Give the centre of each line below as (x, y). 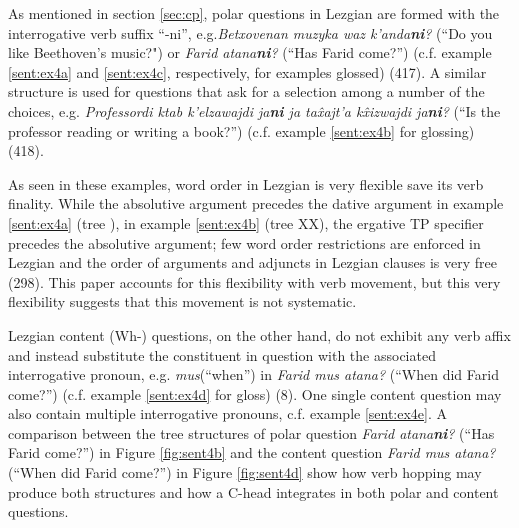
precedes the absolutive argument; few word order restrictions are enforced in (244, 242)
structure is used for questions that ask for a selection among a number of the (246, 91)
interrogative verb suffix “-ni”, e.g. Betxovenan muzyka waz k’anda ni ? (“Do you (250, 32)
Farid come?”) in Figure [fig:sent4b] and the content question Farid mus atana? (252, 452)
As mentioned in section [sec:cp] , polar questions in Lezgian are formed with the (254, 13)
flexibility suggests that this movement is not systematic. (182, 301)
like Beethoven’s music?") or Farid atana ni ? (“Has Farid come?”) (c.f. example (250, 52)
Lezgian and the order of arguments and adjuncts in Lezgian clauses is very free (253, 262)
